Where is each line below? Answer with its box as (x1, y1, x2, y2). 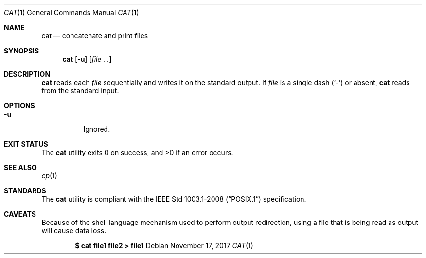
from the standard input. (41, 86, 119, 95)
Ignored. (83, 125, 110, 133)
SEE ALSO (4, 163, 37, 172)
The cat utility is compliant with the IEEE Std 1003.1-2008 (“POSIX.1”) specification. (41, 195, 306, 203)
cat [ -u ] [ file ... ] (62, 55, 112, 63)
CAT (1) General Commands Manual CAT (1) (4, 8, 139, 17)
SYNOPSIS (4, 47, 39, 55)
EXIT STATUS (4, 140, 48, 148)
